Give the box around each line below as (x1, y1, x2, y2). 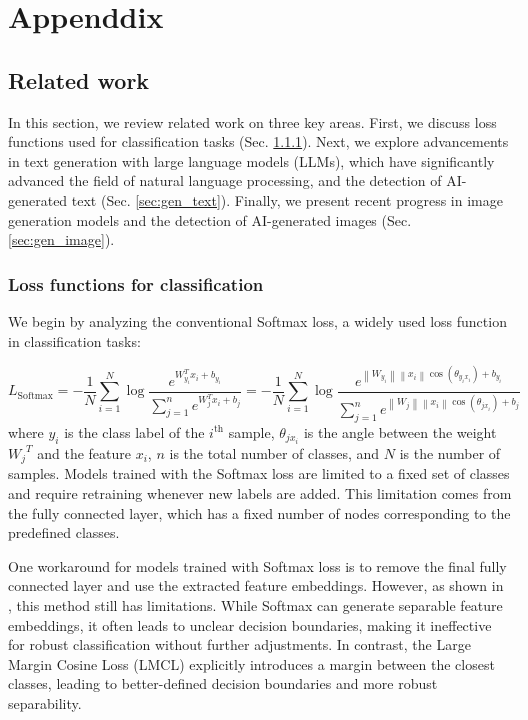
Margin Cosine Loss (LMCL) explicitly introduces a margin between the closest (8, 653, 495, 674)
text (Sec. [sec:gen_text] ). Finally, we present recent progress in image (71, 189, 503, 210)
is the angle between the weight (303, 421, 497, 442)
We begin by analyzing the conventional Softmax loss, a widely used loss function (8, 310, 507, 331)
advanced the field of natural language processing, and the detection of (8, 170, 442, 191)
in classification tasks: (8, 330, 141, 351)
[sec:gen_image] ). (8, 229, 115, 250)
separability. (8, 692, 82, 713)
